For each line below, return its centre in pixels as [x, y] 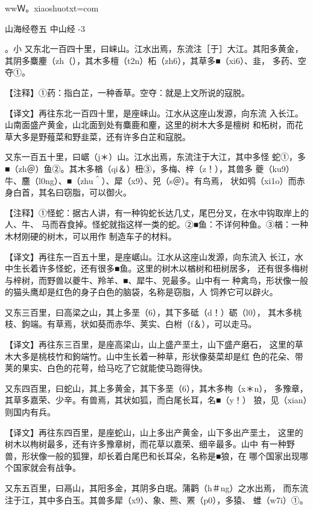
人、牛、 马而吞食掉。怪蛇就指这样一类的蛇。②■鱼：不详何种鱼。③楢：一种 [157, 224]
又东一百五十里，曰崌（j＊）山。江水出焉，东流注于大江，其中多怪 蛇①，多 [155, 157]
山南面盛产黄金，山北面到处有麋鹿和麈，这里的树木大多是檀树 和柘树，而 [150, 125]
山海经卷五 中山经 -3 [45, 28]
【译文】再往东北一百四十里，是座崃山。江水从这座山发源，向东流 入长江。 [154, 113]
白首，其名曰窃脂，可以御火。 [72, 192]
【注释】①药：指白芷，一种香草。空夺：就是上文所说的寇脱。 [127, 92]
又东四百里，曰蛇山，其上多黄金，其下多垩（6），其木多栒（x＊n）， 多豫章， [156, 388]
